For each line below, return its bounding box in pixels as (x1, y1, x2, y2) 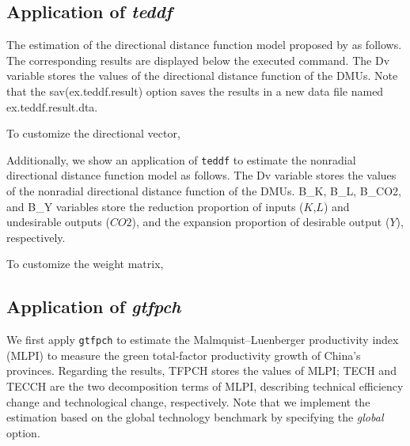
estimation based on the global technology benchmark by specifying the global (6, 409, 384, 425)
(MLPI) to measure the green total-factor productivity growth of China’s (6, 346, 361, 363)
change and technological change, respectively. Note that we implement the (6, 393, 370, 410)
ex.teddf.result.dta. (6, 98, 98, 115)
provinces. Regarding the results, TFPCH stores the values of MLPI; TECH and (6, 362, 397, 379)
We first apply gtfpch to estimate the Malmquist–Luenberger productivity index (6, 331, 399, 348)
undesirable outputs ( (6, 214, 110, 230)
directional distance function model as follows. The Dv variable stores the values (6, 167, 397, 183)
